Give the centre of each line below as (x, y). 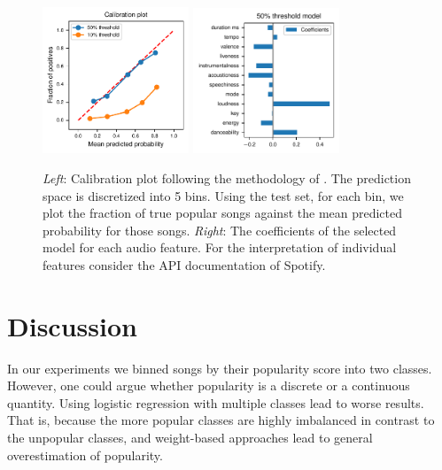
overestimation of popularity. (85, 455)
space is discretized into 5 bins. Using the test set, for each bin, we (223, 195)
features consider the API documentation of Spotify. (184, 264)
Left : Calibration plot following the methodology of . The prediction (227, 177)
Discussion (72, 325)
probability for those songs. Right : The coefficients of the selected (220, 230)
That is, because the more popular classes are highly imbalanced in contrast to (221, 420)
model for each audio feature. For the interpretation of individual (220, 247)
